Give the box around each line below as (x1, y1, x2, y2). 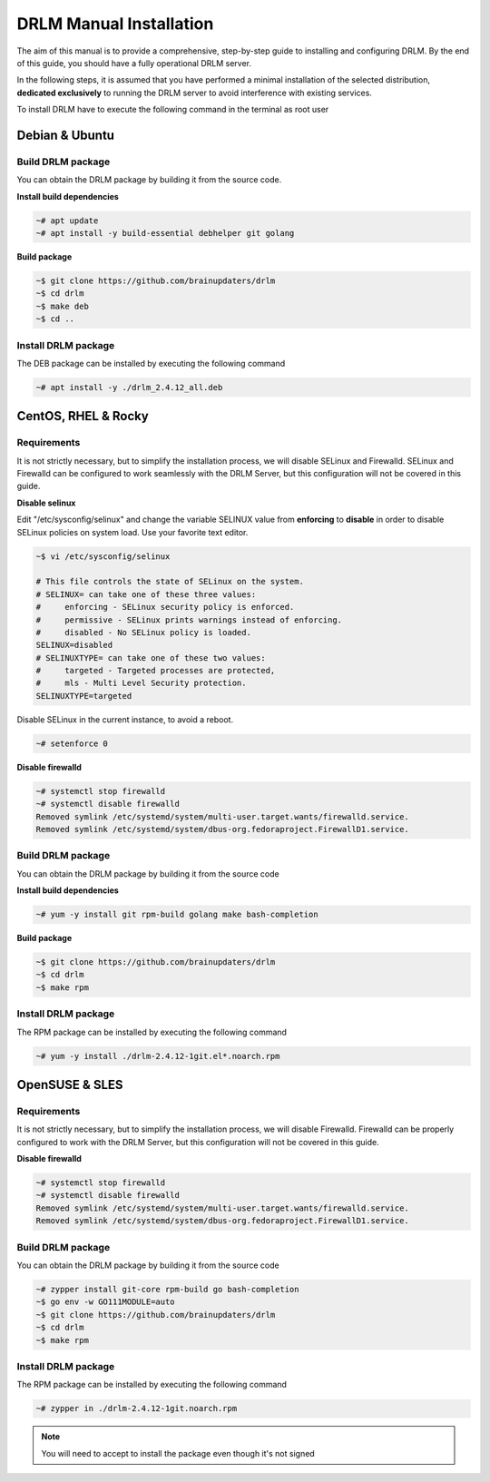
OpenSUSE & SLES (16, 1076, 123, 1093)
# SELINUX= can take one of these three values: (35, 589, 257, 599)
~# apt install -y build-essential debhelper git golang (35, 228, 295, 239)
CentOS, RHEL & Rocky (16, 408, 150, 424)
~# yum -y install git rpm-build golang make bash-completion (35, 909, 318, 920)
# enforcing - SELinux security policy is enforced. (35, 602, 295, 613)
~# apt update (35, 215, 99, 226)
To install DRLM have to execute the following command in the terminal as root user (16, 104, 329, 115)
